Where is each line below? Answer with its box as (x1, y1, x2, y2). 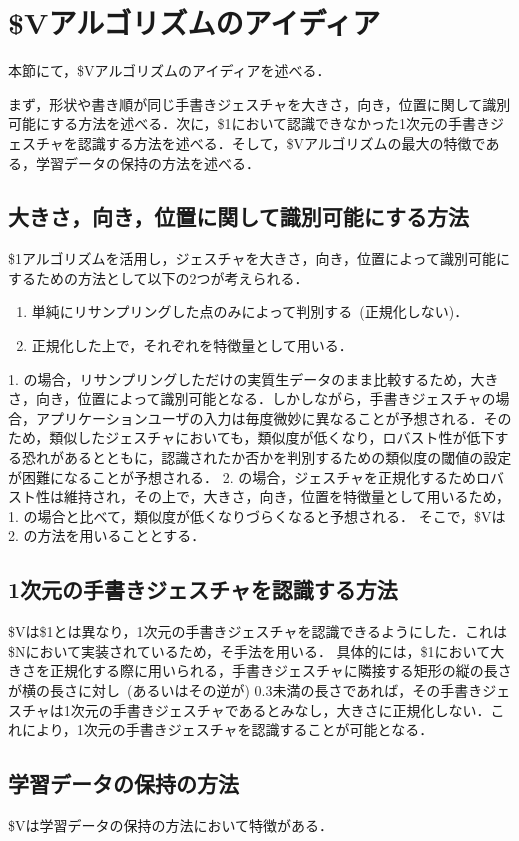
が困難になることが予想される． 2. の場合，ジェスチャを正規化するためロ (8, 466, 491, 487)
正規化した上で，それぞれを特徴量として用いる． (31, 335, 353, 356)
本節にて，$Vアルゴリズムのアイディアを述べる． (8, 60, 331, 81)
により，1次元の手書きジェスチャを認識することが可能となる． (21, 719, 434, 740)
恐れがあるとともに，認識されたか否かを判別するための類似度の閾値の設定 (21, 447, 512, 468)
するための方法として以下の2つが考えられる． (8, 267, 309, 288)
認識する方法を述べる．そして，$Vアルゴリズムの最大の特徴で (77, 132, 486, 153)
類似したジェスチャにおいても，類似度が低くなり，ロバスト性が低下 (49, 427, 495, 448)
